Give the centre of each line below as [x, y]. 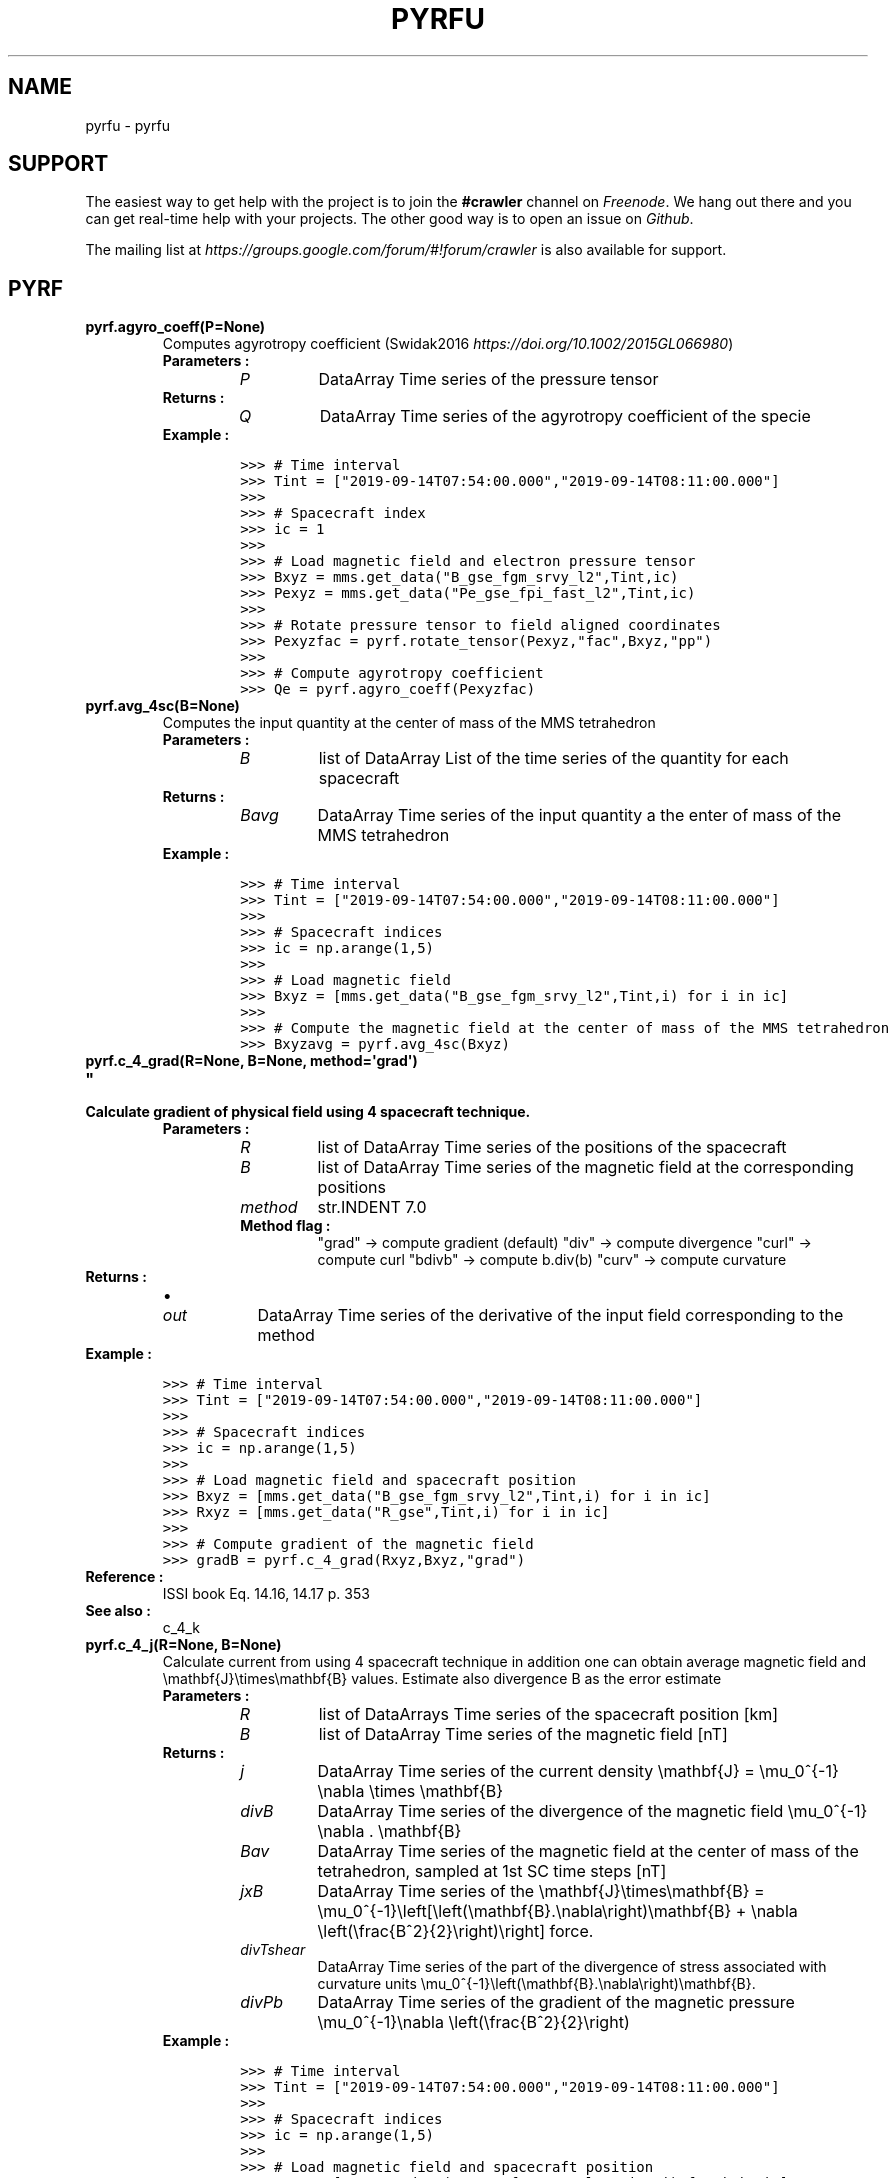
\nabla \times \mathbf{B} [410, 1791]
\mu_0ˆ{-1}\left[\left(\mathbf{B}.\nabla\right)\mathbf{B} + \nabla [557, 1911]
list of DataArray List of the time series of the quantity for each [553, 758]
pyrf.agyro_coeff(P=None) [175, 327]
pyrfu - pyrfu [127, 125]
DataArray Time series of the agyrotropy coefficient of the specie [565, 416]
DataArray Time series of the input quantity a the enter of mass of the [579, 815]
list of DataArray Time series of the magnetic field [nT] [523, 1734]
